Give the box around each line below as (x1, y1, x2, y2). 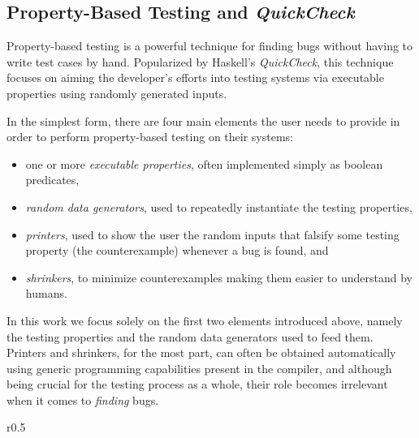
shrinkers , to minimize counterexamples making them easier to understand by (25, 268, 413, 286)
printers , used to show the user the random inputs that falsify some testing (25, 225, 400, 243)
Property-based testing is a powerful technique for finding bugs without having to (6, 37, 413, 54)
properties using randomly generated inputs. (6, 84, 227, 101)
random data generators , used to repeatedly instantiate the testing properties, (25, 198, 413, 215)
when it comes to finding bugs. (6, 391, 159, 408)
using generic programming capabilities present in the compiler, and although (6, 359, 392, 376)
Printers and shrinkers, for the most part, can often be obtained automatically (6, 344, 396, 361)
